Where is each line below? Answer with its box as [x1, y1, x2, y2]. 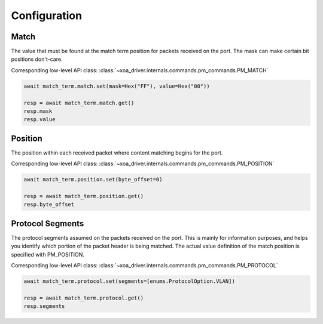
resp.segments [23, 303, 65, 310]
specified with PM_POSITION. [11, 251, 85, 258]
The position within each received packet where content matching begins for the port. [11, 149, 223, 156]
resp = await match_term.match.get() [23, 99, 135, 106]
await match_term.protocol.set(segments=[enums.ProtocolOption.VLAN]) [23, 278, 236, 285]
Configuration [11, 9, 83, 22]
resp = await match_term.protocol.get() [23, 294, 144, 301]
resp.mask [23, 108, 53, 115]
